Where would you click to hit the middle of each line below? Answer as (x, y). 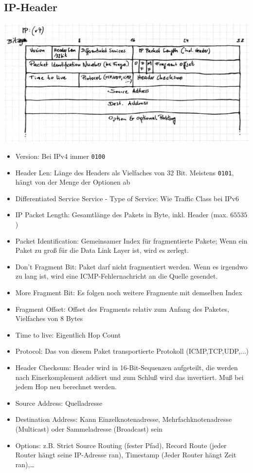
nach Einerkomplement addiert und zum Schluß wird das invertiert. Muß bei (129, 377)
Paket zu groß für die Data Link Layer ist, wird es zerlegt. (102, 250)
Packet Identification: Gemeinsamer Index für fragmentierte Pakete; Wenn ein (131, 240)
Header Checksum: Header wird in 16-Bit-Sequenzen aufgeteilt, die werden (126, 367)
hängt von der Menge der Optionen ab (73, 182)
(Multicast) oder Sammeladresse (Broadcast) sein (89, 428)
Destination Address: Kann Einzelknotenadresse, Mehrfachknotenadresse (124, 419)
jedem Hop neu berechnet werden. (66, 387)
